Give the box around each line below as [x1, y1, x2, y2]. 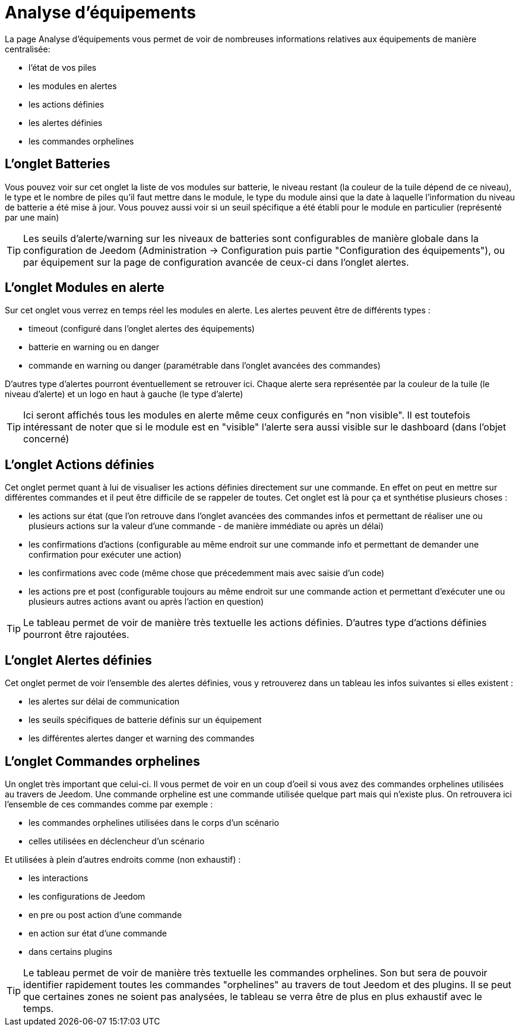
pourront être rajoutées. [23, 628, 129, 641]
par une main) [5, 212, 59, 222]
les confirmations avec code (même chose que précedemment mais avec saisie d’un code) [29, 568, 385, 579]
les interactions [29, 872, 88, 883]
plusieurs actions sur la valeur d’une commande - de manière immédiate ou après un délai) [29, 521, 384, 532]
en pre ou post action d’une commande [29, 909, 182, 920]
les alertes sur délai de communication [29, 696, 180, 707]
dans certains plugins [29, 946, 113, 957]
